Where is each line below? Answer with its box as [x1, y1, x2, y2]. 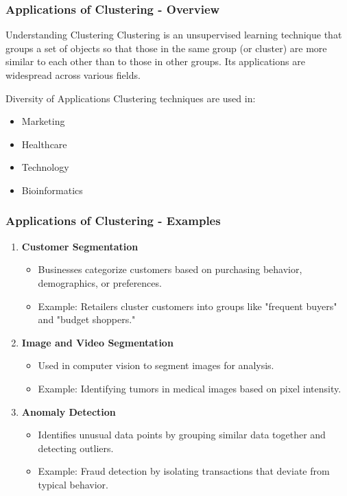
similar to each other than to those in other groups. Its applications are [5, 54, 305, 69]
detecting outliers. [38, 440, 114, 455]
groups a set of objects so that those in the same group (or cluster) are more [5, 40, 327, 55]
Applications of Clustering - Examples [5, 212, 221, 229]
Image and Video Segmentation [21, 335, 173, 349]
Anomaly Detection [21, 404, 116, 418]
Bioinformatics [21, 182, 83, 197]
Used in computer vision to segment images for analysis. [38, 358, 274, 373]
